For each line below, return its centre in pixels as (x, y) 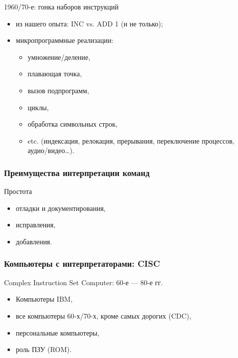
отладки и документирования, (61, 208)
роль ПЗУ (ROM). (44, 349)
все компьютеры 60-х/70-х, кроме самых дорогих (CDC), (104, 315)
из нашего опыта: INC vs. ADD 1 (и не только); (89, 23)
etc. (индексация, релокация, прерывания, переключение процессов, (131, 140)
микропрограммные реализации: (65, 40)
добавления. (34, 241)
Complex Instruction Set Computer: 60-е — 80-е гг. (84, 282)
